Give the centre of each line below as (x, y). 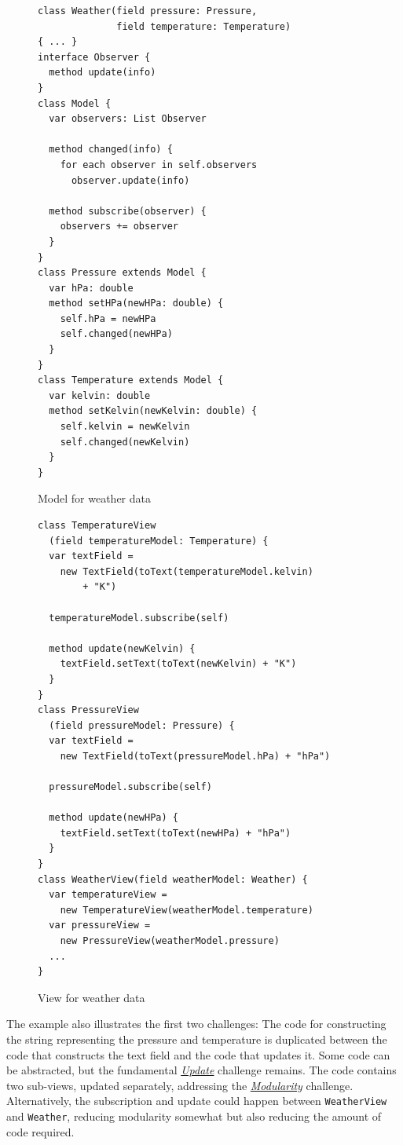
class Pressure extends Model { (122, 273)
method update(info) (103, 73)
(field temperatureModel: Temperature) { (159, 541)
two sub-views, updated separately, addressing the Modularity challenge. (180, 1085)
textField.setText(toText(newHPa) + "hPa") (176, 833)
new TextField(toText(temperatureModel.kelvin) (187, 571)
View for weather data (92, 997)
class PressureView (88, 710)
